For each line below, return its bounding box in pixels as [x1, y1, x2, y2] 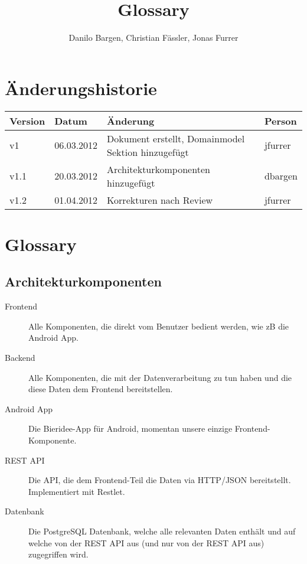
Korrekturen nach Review [107, 193, 213, 207]
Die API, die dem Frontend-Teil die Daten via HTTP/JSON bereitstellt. [28, 474, 291, 486]
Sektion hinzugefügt [107, 145, 189, 159]
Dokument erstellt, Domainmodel [107, 131, 245, 145]
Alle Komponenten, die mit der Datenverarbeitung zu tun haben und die [28, 371, 292, 383]
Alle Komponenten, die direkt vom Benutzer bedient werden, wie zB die [28, 320, 289, 332]
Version [9, 113, 45, 128]
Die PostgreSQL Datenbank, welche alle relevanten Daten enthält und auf [28, 524, 296, 537]
